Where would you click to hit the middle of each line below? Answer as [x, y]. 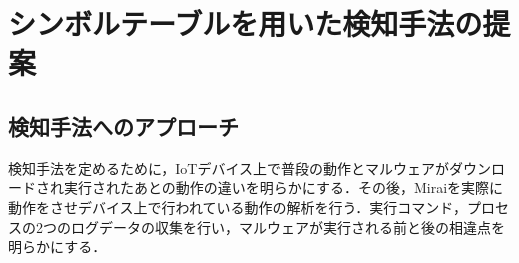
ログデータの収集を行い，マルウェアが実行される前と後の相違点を [287, 226]
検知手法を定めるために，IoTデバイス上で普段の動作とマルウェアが [229, 167]
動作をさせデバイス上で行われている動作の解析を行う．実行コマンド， [238, 206]
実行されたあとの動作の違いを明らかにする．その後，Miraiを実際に [283, 187]
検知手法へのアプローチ [123, 125]
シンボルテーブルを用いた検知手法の [245, 23]
